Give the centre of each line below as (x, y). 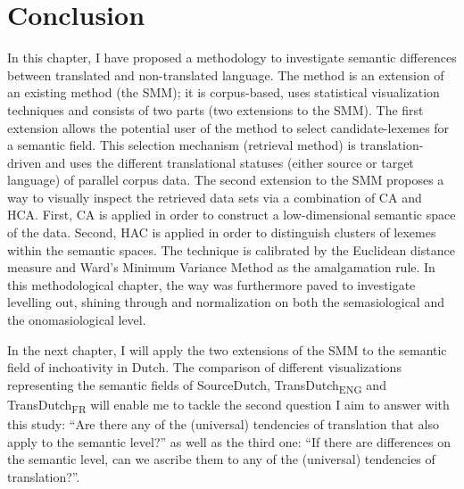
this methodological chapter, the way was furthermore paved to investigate (211, 284)
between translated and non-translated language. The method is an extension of (226, 75)
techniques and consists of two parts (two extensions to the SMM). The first (215, 109)
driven (25, 162)
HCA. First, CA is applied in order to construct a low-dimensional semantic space (232, 215)
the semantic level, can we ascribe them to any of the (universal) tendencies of (221, 459)
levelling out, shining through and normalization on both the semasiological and (226, 302)
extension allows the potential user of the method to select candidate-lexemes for (228, 127)
